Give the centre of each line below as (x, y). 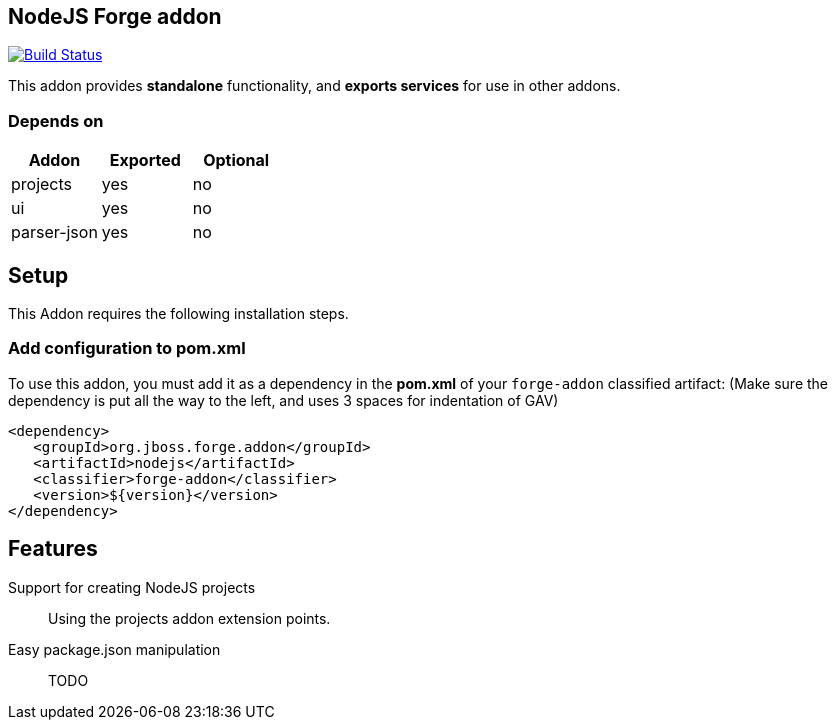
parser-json (54, 232)
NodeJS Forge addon (115, 16)
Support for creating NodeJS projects (132, 587)
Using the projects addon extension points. (189, 618)
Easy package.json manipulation (114, 649)
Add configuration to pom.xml (127, 348)
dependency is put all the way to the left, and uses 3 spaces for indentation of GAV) (283, 400)
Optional (236, 160)
